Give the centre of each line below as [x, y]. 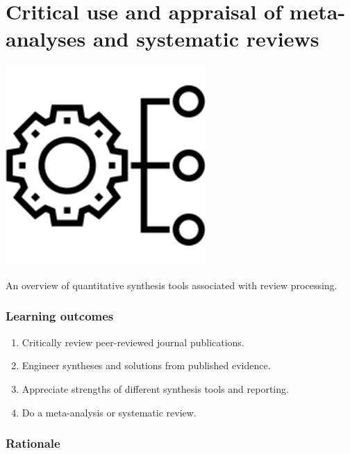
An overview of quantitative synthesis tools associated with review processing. [172, 285]
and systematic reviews [206, 39]
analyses [46, 39]
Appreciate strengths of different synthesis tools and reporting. [155, 388]
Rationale [33, 443]
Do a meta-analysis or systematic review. [109, 412]
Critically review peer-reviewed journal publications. [133, 342]
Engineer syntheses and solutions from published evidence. [146, 365]
